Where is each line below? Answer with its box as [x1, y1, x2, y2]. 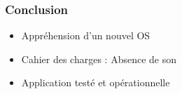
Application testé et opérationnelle [21, 75, 170, 90]
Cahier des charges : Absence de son [21, 51, 177, 66]
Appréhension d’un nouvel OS [21, 28, 150, 43]
